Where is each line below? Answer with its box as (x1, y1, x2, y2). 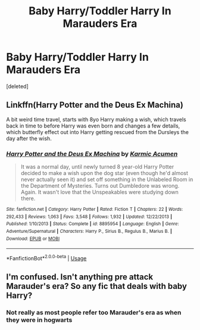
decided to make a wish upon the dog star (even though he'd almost (20, 170, 189, 177)
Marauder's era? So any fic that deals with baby (6, 281, 187, 291)
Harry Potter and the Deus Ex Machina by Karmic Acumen (6, 150, 178, 158)
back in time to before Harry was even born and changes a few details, (6, 122, 180, 129)
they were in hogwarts (6, 316, 73, 324)
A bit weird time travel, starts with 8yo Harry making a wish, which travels (6, 116, 186, 123)
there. (20, 195, 36, 202)
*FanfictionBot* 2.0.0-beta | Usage (6, 254, 87, 261)
